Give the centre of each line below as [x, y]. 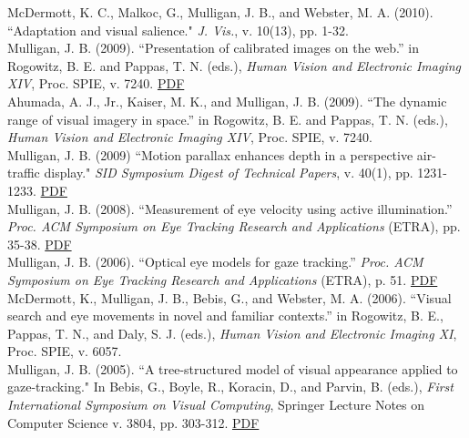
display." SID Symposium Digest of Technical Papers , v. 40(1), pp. [229, 173]
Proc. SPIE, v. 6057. [65, 351]
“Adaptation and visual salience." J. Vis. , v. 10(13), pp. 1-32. [178, 30]
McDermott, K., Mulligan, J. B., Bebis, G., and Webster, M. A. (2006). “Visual [229, 297]
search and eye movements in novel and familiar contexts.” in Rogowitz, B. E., [225, 316]
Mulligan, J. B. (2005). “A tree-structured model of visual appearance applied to [233, 368]
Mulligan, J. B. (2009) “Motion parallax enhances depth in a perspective [210, 154]
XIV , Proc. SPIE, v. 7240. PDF [96, 83]
